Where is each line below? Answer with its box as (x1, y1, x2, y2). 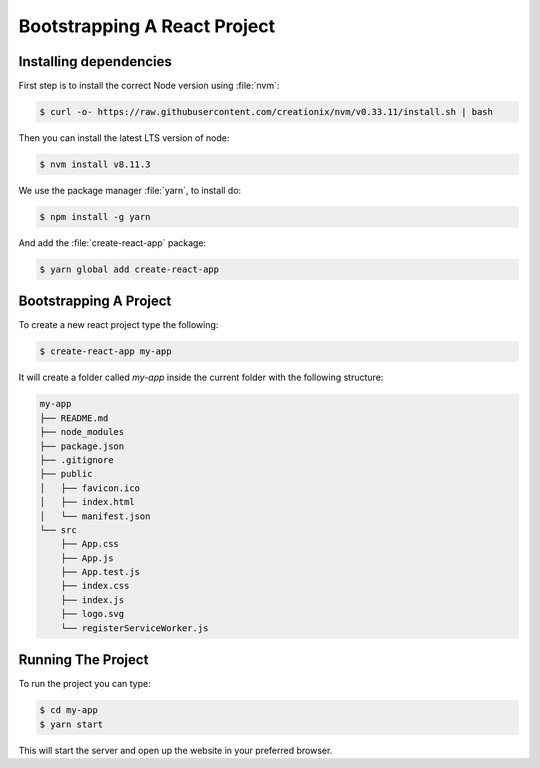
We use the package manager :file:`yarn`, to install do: (18, 185, 242, 196)
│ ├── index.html (39, 496, 135, 508)
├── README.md (39, 412, 109, 424)
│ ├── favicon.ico (39, 482, 140, 494)
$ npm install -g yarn (39, 211, 151, 222)
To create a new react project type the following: (18, 319, 219, 331)
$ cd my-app (39, 705, 99, 716)
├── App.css (60, 538, 120, 550)
